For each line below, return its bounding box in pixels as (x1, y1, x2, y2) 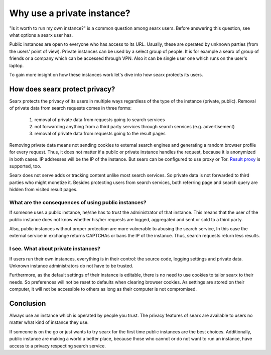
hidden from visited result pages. (9, 187, 78, 193)
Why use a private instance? (9, 8, 130, 19)
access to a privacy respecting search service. (9, 342, 106, 349)
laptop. (9, 62, 24, 68)
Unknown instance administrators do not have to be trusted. (9, 262, 133, 269)
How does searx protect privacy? (9, 84, 115, 93)
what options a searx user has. (9, 32, 73, 38)
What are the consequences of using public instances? (9, 199, 147, 206)
